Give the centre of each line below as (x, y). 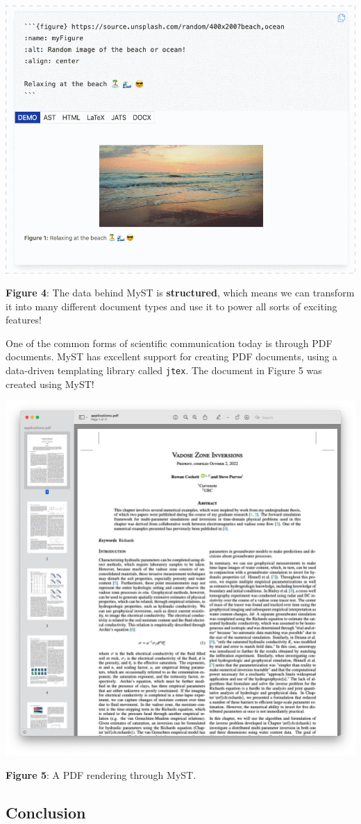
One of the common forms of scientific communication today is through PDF (169, 343)
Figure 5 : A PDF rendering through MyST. (101, 774)
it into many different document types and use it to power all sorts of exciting (171, 306)
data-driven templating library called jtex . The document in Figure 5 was (164, 370)
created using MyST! (50, 384)
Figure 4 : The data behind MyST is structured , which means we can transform (180, 293)
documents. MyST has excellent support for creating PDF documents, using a (171, 356)
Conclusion (46, 812)
